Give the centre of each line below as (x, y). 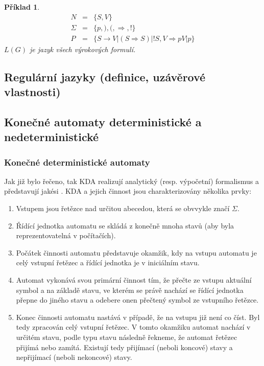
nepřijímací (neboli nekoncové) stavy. (74, 357)
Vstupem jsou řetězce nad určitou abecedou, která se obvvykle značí (123, 208)
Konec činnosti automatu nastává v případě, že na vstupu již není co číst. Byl (138, 317)
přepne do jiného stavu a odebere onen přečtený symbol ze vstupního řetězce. (137, 300)
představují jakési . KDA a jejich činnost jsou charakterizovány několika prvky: (128, 191)
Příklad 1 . (22, 7)
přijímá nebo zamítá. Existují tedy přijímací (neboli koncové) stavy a (124, 347)
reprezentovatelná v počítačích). (66, 235)
